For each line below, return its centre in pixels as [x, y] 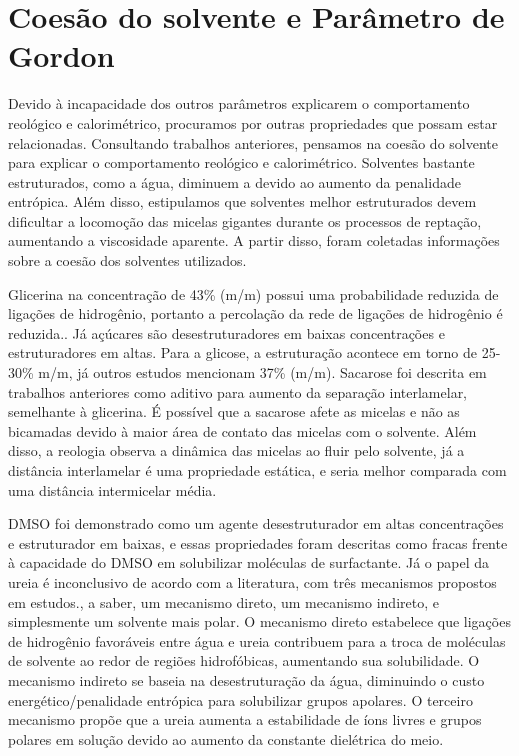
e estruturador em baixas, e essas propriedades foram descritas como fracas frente [258, 542]
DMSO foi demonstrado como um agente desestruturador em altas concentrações [256, 523]
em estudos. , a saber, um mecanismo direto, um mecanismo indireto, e [223, 601]
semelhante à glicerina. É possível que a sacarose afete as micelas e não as [234, 411]
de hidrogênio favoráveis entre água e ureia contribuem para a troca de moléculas [257, 640]
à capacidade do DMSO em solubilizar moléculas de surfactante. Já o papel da [248, 562]
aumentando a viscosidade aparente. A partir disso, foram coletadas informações [254, 240]
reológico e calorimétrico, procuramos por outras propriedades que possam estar [253, 122]
